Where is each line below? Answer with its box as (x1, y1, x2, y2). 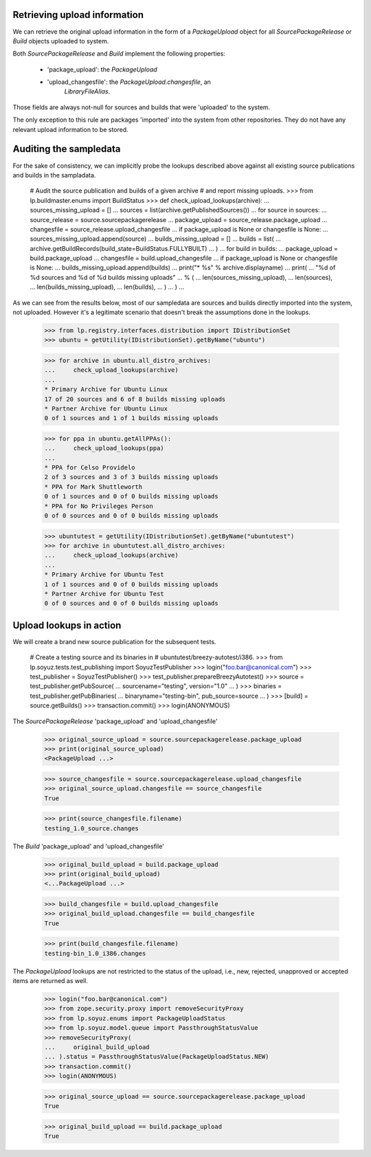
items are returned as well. (12, 977, 89, 985)
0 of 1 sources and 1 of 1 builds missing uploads (44, 415, 219, 422)
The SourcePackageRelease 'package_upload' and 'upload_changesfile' (12, 717, 218, 725)
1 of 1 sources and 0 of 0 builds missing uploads (44, 580, 219, 588)
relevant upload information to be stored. (12, 125, 128, 133)
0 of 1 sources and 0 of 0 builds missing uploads (44, 492, 219, 500)
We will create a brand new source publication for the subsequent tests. (12, 637, 216, 646)
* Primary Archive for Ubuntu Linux (44, 386, 168, 393)
